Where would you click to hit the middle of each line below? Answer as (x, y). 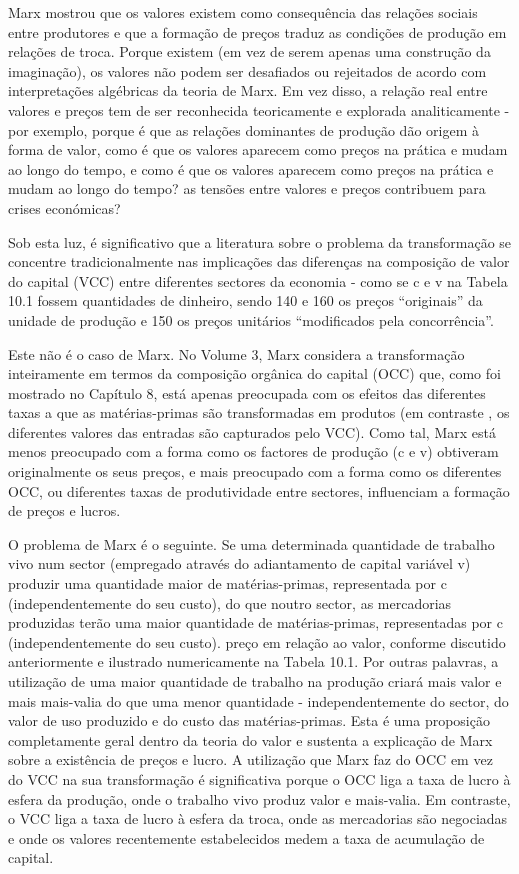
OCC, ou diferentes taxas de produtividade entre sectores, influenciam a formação (259, 490)
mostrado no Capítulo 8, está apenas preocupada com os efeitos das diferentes (247, 392)
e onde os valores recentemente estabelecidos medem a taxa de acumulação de (246, 837)
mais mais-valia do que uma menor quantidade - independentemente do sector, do (258, 700)
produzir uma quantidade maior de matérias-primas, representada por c (227, 583)
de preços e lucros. (64, 510)
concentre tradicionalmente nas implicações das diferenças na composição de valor (259, 261)
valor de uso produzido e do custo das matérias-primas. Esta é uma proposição (249, 720)
